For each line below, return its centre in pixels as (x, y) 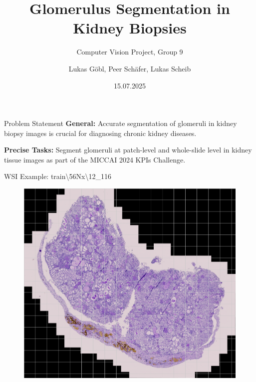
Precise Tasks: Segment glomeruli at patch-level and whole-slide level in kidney (128, 150)
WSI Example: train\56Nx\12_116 (58, 176)
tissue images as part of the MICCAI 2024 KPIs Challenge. (95, 159)
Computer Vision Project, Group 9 (130, 52)
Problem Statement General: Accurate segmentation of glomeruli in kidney (121, 123)
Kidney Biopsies (130, 28)
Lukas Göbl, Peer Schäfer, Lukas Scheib (130, 68)
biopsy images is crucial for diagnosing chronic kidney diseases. (100, 133)
